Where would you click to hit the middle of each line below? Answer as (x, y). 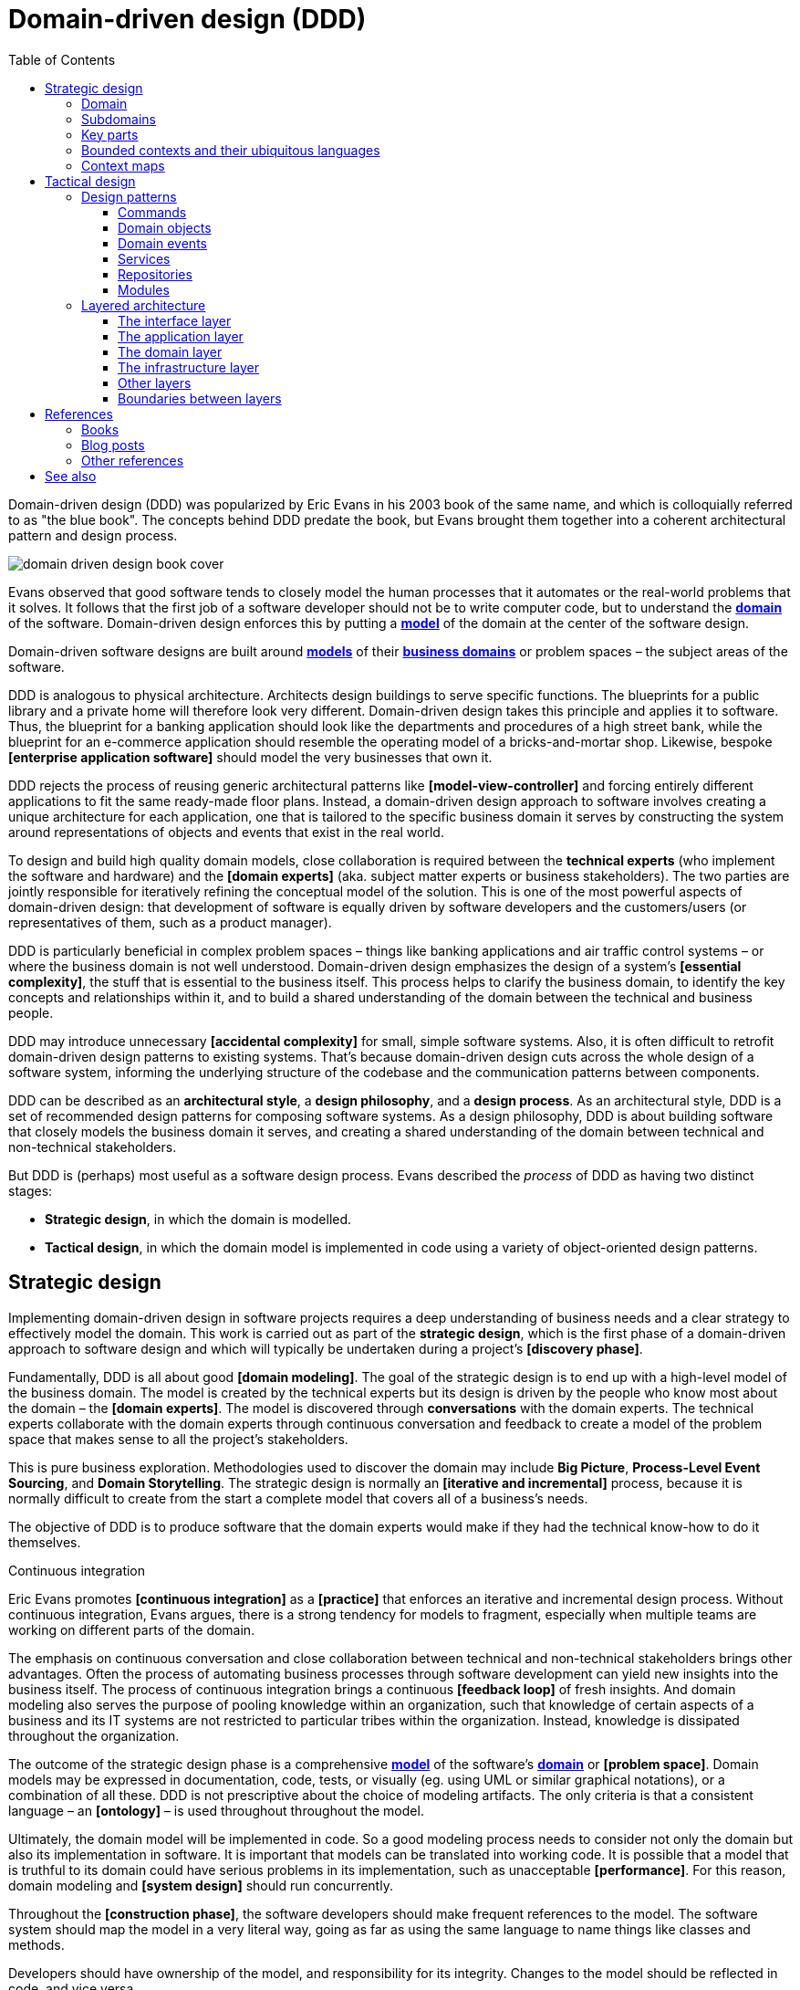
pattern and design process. (93, 535)
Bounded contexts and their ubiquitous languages (231, 150)
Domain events (162, 243)
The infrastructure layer (188, 367)
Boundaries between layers (200, 398)
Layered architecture (144, 305)
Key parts (110, 134)
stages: (31, 1190)
